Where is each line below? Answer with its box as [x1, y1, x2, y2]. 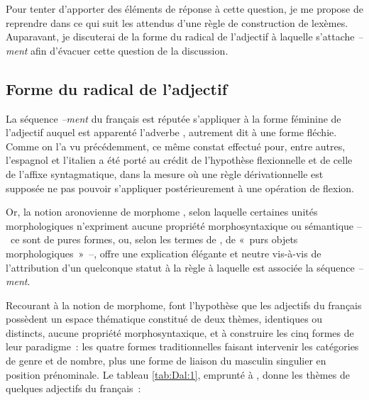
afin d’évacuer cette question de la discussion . [31, 43, 228, 57]
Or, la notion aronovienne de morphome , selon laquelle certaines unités [6, 204, 318, 219]
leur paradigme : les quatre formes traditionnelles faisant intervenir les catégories [6, 339, 359, 354]
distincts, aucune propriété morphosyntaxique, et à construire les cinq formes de [6, 325, 354, 340]
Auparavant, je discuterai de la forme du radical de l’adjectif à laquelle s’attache [6, 29, 355, 44]
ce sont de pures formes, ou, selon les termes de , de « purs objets [10, 232, 298, 247]
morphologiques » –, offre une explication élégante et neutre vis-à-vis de [6, 245, 321, 260]
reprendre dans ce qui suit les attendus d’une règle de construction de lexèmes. [6, 15, 348, 30]
